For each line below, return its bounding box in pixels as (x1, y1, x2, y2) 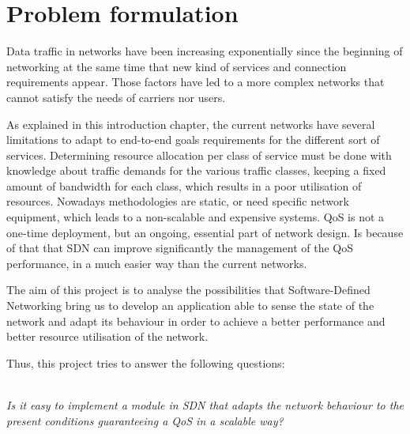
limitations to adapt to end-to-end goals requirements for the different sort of (6, 131, 380, 148)
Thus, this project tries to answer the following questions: (6, 354, 285, 371)
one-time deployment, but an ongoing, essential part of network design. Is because (6, 224, 404, 240)
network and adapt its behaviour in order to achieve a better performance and (6, 312, 386, 329)
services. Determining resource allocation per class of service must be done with (6, 146, 392, 163)
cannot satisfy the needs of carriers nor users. (6, 89, 226, 105)
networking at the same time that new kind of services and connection (6, 58, 347, 74)
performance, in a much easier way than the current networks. (6, 255, 307, 271)
